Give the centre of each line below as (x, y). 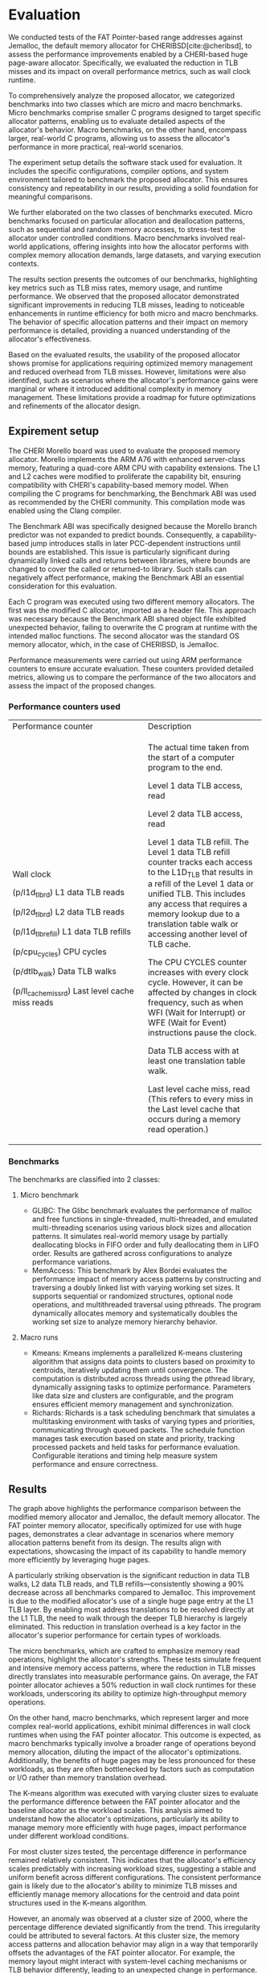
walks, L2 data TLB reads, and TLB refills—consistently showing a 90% (126, 1584)
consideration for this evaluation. (63, 586)
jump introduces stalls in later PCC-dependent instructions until (136, 543)
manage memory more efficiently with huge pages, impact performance (127, 1827)
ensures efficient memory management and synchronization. (133, 1404)
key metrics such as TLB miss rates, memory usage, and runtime (116, 287)
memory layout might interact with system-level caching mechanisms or (128, 1961)
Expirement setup (54, 431)
